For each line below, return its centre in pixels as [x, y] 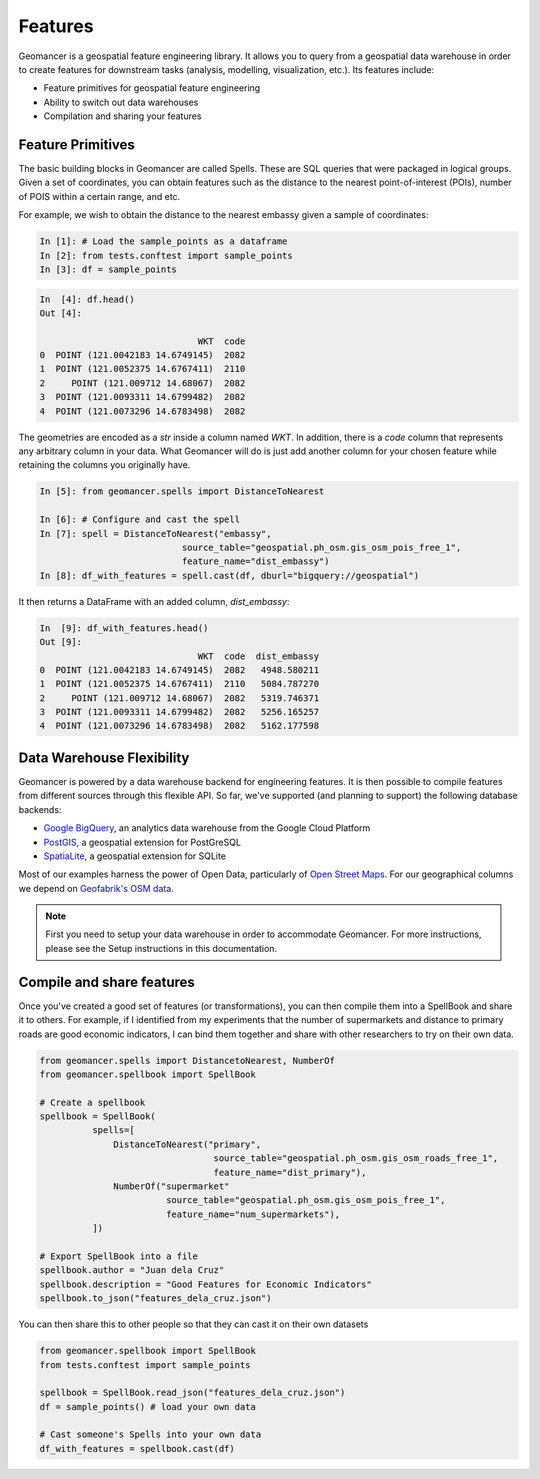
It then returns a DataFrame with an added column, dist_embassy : [154, 601]
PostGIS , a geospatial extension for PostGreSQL [142, 842]
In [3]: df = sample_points [108, 269]
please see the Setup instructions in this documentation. [161, 948]
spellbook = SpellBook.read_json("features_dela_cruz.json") [192, 1393]
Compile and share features [106, 981]
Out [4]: [61, 313]
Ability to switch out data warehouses [121, 102]
